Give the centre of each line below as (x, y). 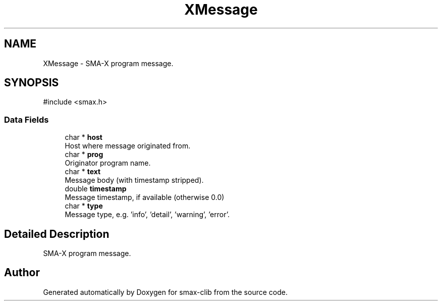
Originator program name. (108, 163)
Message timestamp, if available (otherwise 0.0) (145, 197)
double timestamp (96, 189)
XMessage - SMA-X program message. (108, 63)
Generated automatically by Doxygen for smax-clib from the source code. (165, 292)
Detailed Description (57, 234)
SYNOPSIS (32, 83)
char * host (84, 137)
